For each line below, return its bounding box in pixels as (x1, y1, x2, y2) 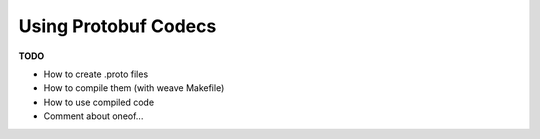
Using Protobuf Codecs (18, 15, 217, 37)
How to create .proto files (43, 68, 149, 80)
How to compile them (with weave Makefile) (43, 82, 225, 94)
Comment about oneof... (43, 110, 144, 122)
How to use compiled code (43, 96, 155, 108)
